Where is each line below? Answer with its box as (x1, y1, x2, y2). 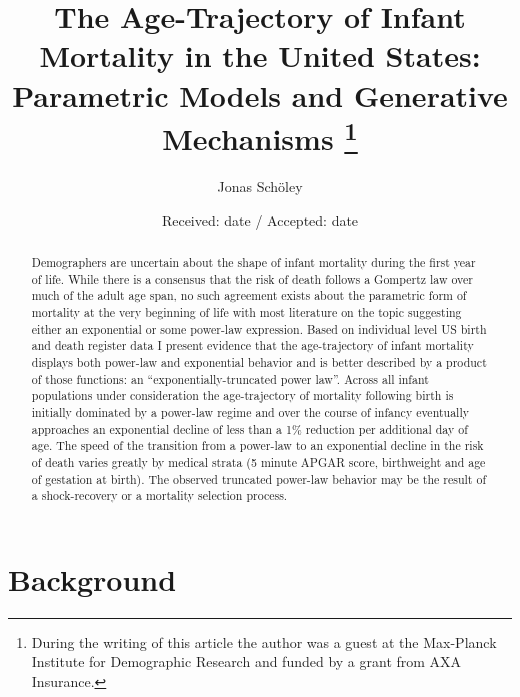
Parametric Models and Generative (12, 74, 508, 115)
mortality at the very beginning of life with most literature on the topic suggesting (31, 303, 462, 320)
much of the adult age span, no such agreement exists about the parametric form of (31, 287, 467, 304)
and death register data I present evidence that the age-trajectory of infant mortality (31, 337, 474, 354)
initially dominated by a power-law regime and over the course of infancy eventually (31, 403, 469, 420)
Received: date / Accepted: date (161, 209, 359, 230)
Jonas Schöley (217, 176, 303, 197)
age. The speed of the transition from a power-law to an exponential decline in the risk (31, 437, 484, 454)
